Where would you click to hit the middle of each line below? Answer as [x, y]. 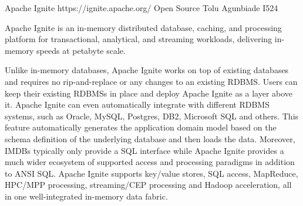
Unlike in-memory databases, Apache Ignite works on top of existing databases [147, 70]
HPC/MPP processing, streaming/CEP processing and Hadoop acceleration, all [148, 185]
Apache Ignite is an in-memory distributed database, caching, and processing [143, 27]
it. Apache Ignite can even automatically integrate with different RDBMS [137, 104]
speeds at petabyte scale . [81, 50]
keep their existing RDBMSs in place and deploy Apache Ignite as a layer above [149, 93]
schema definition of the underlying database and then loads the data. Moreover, [150, 138]
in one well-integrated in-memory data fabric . [86, 196]
